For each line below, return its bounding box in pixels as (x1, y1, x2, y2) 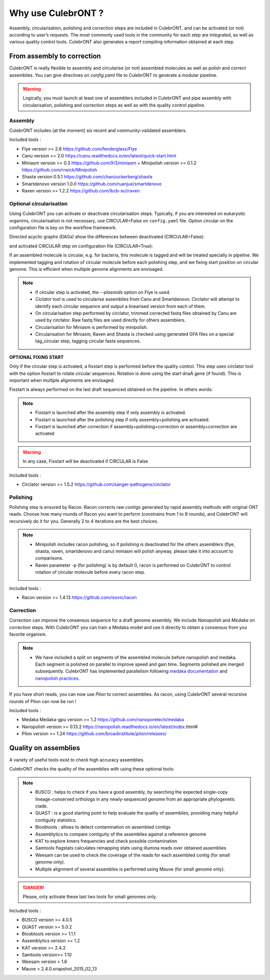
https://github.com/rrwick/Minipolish (21, 166, 97, 172)
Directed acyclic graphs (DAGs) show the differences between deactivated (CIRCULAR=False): (9, 234, 205, 240)
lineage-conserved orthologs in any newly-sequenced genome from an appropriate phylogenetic (35, 796, 235, 802)
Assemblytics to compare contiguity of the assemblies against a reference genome (35, 831, 206, 837)
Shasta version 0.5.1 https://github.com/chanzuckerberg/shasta (21, 174, 152, 180)
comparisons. (35, 555, 63, 561)
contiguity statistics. (35, 817, 77, 823)
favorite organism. (9, 631, 47, 637)
